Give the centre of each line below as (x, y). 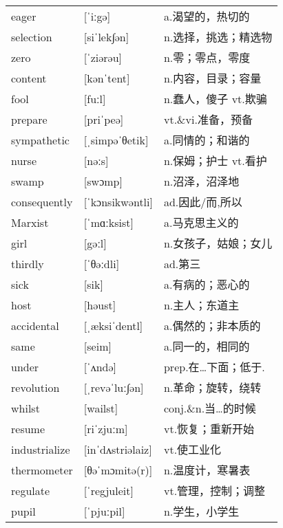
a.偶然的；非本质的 (212, 326)
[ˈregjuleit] (108, 490)
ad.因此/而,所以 (203, 202)
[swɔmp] (103, 181)
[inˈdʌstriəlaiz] (118, 449)
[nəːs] (96, 160)
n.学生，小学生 (201, 511)
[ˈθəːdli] (102, 263)
